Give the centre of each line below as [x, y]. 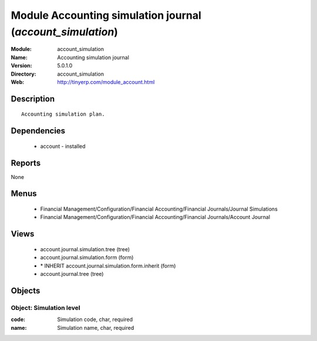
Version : [21, 66]
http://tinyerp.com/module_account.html [106, 82]
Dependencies [38, 131]
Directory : [23, 74]
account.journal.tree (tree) [72, 274]
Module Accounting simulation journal [106, 15]
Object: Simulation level [45, 308]
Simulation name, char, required [96, 328]
